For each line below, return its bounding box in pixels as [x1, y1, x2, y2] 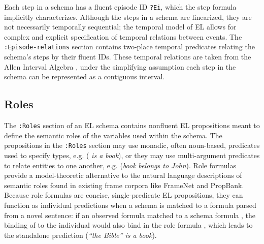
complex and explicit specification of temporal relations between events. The [4, 31, 242, 42]
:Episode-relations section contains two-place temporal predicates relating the [4, 41, 255, 52]
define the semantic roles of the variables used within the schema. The [4, 130, 222, 140]
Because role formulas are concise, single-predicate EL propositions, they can [4, 190, 243, 200]
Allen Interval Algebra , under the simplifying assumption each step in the [4, 61, 236, 72]
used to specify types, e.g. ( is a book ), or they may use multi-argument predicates [4, 149, 260, 160]
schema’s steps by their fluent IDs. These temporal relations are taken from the [4, 51, 251, 62]
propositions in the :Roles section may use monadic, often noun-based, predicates [4, 140, 260, 150]
